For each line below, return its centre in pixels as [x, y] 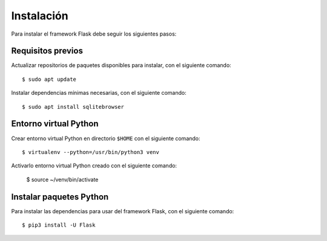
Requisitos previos [47, 51]
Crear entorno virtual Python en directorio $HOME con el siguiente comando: [106, 138]
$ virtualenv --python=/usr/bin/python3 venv [91, 152]
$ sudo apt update [49, 79]
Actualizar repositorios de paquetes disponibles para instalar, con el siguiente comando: [121, 65]
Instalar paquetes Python [60, 197]
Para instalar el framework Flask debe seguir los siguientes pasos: [94, 34]
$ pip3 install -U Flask [59, 225]
